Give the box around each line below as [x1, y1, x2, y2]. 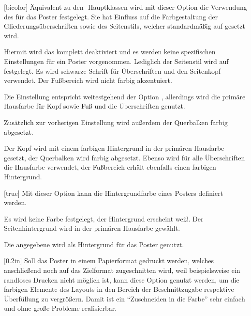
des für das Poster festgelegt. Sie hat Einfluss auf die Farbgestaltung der [4, 11, 218, 21]
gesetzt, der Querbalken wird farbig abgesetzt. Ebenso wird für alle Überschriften [4, 152, 245, 162]
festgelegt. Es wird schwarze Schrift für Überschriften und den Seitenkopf [4, 65, 221, 76]
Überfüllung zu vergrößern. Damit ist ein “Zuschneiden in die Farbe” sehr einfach [4, 293, 245, 303]
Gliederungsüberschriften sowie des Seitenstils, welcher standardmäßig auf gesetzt [4, 21, 246, 31]
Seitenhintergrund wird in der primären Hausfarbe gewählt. [4, 223, 180, 233]
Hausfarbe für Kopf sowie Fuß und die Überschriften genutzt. [4, 101, 185, 111]
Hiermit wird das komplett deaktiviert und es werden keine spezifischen [4, 47, 216, 57]
